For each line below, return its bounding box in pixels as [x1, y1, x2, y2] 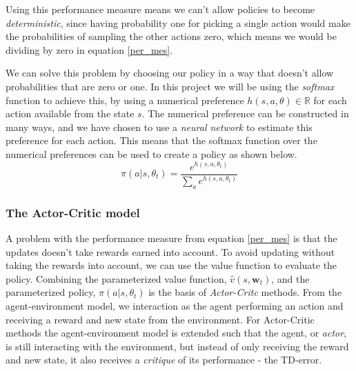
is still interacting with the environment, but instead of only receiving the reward [6, 339, 349, 353]
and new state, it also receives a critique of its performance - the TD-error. [6, 352, 322, 367]
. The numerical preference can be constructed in [141, 106, 349, 121]
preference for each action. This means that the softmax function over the [6, 133, 317, 148]
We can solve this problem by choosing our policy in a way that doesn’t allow [6, 66, 334, 80]
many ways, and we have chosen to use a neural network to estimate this [6, 119, 313, 134]
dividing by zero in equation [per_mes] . [6, 42, 173, 57]
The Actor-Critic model [6, 203, 140, 221]
